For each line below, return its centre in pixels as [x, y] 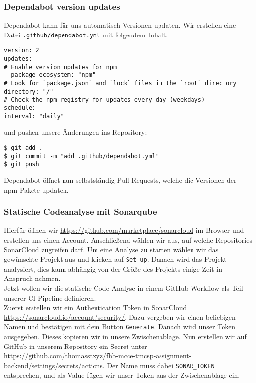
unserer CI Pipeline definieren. [50, 297]
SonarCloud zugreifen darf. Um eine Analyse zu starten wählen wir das [111, 249]
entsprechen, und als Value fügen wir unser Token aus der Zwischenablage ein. [122, 375]
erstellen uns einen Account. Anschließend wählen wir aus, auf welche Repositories [128, 239]
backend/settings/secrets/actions [53, 365]
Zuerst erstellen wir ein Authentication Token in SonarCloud [96, 307]
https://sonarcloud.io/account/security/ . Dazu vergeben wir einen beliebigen [120, 317]
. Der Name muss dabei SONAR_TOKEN [159, 365]
